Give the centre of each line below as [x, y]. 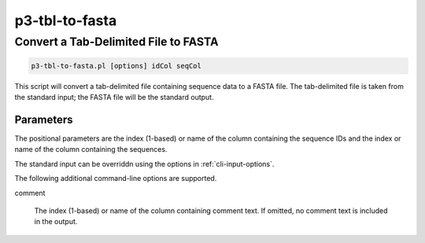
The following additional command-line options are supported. [116, 179]
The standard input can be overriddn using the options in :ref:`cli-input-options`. [144, 164]
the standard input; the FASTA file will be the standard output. [114, 98]
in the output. [56, 222]
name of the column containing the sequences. [91, 149]
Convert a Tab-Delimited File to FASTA [116, 42]
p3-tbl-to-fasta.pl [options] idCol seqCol [116, 66]
